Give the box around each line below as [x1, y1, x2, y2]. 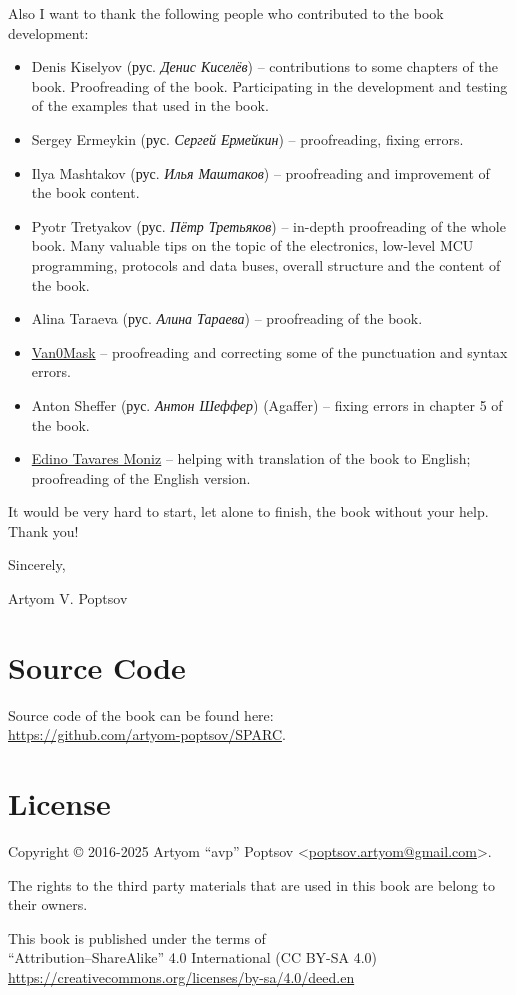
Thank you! [8, 520, 79, 541]
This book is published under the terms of [8, 927, 266, 948]
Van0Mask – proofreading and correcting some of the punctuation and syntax [31, 341, 508, 362]
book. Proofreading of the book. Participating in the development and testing [31, 75, 508, 96]
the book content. [31, 182, 140, 203]
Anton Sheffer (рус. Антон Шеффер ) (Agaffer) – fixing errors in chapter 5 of [31, 394, 503, 415]
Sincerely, [8, 554, 66, 575]
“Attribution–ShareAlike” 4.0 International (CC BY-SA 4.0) [8, 947, 378, 968]
